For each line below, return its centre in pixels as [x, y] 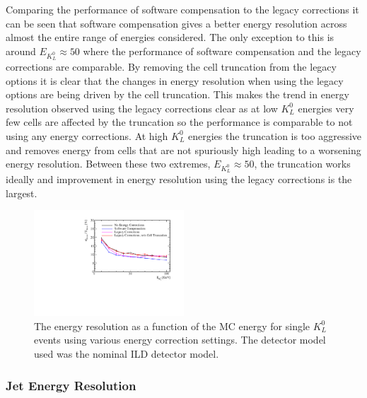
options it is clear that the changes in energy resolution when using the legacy [175, 80]
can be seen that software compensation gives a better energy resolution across [176, 23]
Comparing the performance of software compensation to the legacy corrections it [182, 9]
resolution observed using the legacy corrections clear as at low [142, 108]
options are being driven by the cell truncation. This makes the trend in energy [177, 94]
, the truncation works [302, 164]
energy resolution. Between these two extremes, [108, 164]
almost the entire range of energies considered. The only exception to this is [170, 37]
